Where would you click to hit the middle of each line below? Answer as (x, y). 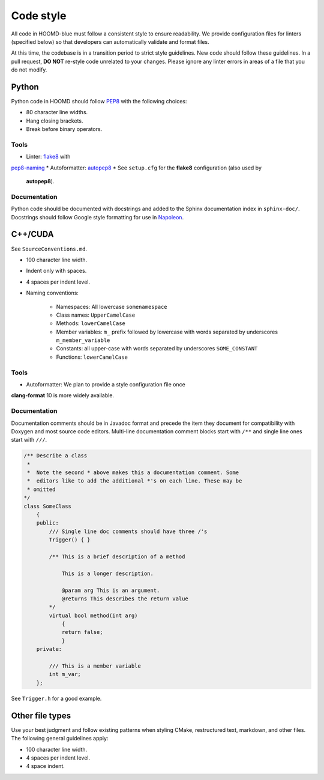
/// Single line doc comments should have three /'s (128, 531)
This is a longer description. (108, 573)
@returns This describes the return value (125, 599)
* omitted (41, 489)
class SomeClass (48, 506)
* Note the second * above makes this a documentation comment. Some (133, 473)
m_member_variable (83, 340)
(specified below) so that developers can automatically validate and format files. (110, 41)
